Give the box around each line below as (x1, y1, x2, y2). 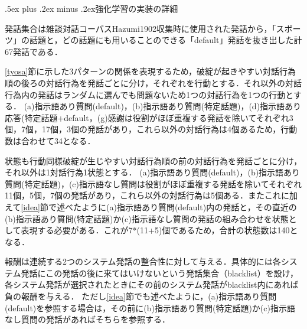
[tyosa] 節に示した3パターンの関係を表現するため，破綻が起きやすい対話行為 (5, 65, 296, 77)
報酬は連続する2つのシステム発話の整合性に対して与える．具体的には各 (5, 255, 281, 268)
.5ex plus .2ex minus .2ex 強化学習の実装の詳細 (5, 2, 178, 14)
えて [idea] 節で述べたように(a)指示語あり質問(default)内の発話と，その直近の (5, 200, 297, 213)
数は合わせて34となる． (5, 134, 96, 146)
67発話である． (5, 45, 63, 57)
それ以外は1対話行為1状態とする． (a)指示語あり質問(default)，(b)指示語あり (5, 166, 301, 178)
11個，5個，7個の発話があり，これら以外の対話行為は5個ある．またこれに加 (5, 189, 298, 201)
